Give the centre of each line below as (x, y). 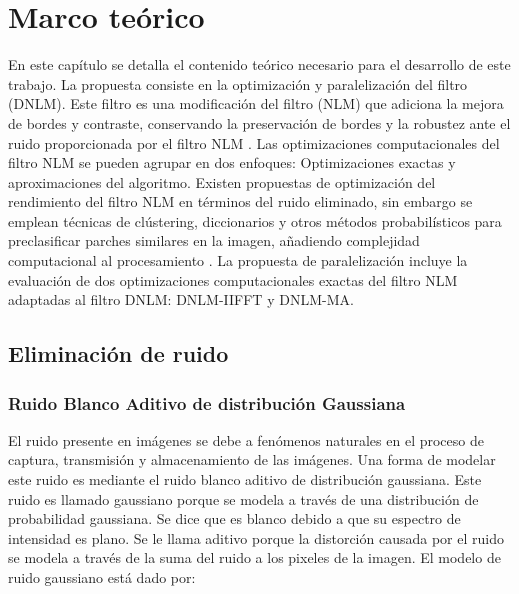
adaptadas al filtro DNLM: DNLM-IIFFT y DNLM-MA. (181, 299)
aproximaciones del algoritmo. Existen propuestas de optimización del (222, 181)
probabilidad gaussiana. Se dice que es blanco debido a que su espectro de (234, 518)
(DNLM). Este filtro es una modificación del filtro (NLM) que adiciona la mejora (256, 103)
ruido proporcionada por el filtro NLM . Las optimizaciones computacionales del (254, 142)
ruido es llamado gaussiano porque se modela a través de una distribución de (243, 498)
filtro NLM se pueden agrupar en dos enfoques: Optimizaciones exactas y (232, 162)
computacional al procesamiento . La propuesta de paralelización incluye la (238, 260)
